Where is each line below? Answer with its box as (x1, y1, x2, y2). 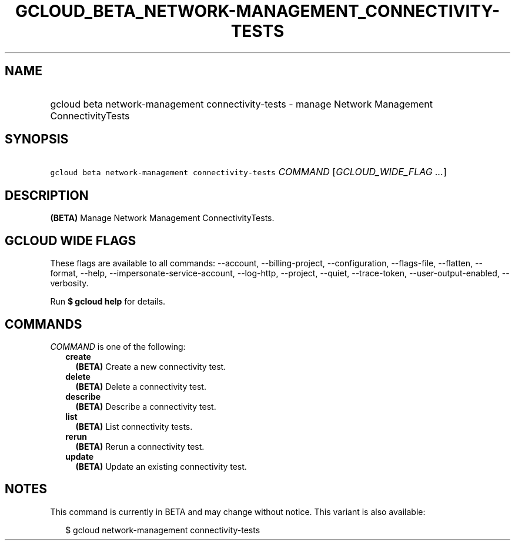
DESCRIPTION (5, 188, 89, 203)
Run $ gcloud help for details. (50, 296, 166, 307)
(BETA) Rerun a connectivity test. (75, 441, 205, 452)
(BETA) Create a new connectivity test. (75, 361, 226, 372)
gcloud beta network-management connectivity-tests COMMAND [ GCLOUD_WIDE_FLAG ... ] (50, 166, 447, 178)
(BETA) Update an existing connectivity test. (75, 461, 247, 472)
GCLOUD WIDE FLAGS (5, 233, 136, 248)
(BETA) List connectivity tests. (75, 421, 193, 432)
